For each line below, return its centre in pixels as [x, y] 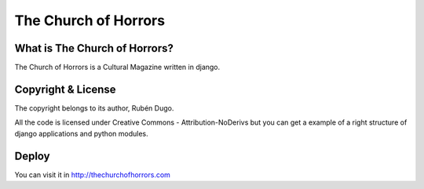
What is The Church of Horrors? [94, 48]
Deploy [32, 156]
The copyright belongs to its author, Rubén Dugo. [94, 108]
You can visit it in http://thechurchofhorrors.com [92, 174]
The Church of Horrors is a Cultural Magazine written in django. [117, 67]
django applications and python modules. [81, 133]
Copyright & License [66, 89]
